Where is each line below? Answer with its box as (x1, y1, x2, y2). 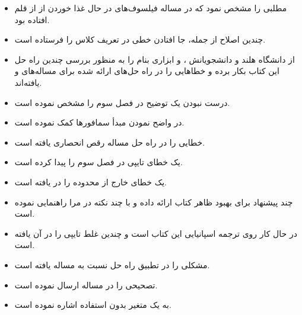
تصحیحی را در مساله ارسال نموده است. (14, 278, 158, 291)
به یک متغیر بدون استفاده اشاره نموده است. (14, 298, 171, 311)
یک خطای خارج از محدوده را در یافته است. (14, 175, 167, 188)
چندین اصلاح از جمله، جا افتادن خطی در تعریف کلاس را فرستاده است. (14, 33, 266, 46)
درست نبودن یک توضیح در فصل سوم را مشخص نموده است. (14, 96, 230, 108)
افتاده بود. (14, 13, 50, 25)
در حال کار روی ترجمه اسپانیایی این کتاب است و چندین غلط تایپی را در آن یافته (14, 227, 297, 239)
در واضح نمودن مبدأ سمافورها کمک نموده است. (14, 116, 185, 128)
